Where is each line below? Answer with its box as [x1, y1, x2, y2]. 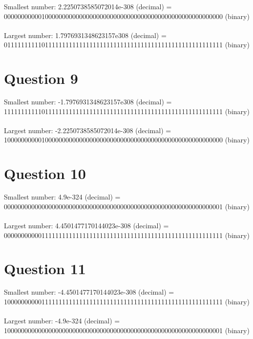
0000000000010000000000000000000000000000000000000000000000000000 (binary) [4, 11, 250, 21]
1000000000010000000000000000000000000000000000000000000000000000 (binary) [4, 135, 250, 145]
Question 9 [4, 68, 78, 88]
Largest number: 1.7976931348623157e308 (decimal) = [4, 30, 167, 40]
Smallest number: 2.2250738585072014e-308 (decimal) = [4, 1, 172, 11]
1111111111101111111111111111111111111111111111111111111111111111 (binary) [4, 106, 250, 116]
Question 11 [4, 259, 86, 279]
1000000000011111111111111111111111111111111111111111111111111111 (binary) [4, 296, 250, 306]
